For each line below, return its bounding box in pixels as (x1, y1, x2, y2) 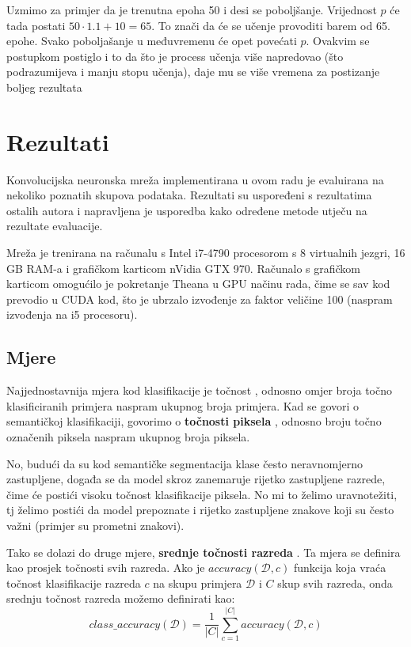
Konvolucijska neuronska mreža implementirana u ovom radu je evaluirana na (6, 171, 384, 187)
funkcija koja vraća (293, 559, 386, 576)
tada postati (6, 17, 66, 33)
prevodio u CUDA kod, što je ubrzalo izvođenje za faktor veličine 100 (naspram (6, 290, 393, 307)
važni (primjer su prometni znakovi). (6, 516, 185, 533)
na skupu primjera (153, 574, 242, 591)
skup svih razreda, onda (277, 574, 393, 591)
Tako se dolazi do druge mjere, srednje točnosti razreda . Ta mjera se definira (6, 543, 401, 560)
